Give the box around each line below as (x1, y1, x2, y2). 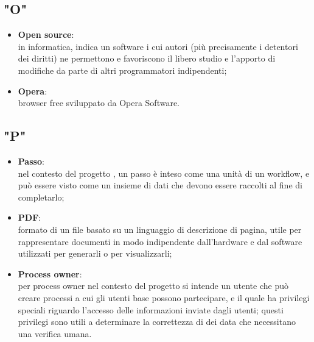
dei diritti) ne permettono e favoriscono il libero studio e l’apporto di (18, 52, 276, 65)
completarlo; (18, 190, 65, 203)
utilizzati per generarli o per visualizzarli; (18, 247, 172, 260)
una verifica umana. (18, 327, 92, 340)
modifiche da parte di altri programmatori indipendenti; (18, 63, 227, 76)
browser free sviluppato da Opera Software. (18, 96, 180, 109)
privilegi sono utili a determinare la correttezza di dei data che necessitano (18, 315, 296, 328)
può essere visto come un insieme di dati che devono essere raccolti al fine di (18, 179, 302, 191)
